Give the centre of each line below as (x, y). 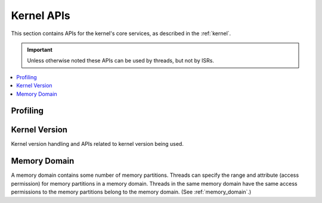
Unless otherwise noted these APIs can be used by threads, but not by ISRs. (121, 61)
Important (40, 49)
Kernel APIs (41, 15)
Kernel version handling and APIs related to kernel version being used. (97, 144)
